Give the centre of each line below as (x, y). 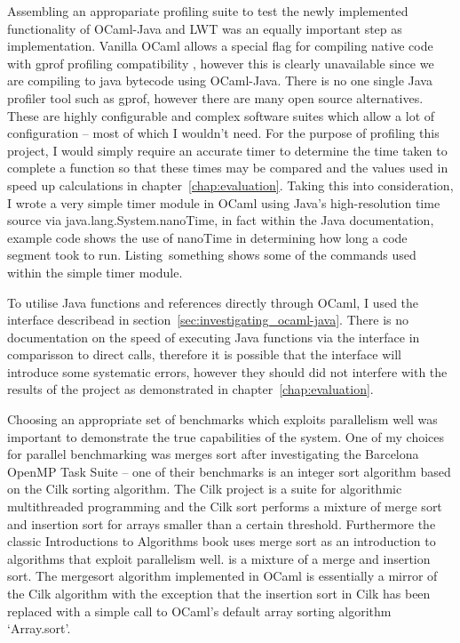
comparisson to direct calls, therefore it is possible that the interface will (204, 354)
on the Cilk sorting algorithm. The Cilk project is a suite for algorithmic (205, 489)
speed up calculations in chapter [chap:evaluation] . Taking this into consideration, (230, 185)
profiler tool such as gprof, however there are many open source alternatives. (215, 97)
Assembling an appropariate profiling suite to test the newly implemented (208, 11)
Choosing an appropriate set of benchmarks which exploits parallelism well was (222, 419)
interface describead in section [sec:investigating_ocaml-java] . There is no (208, 320)
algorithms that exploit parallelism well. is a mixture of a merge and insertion (219, 558)
